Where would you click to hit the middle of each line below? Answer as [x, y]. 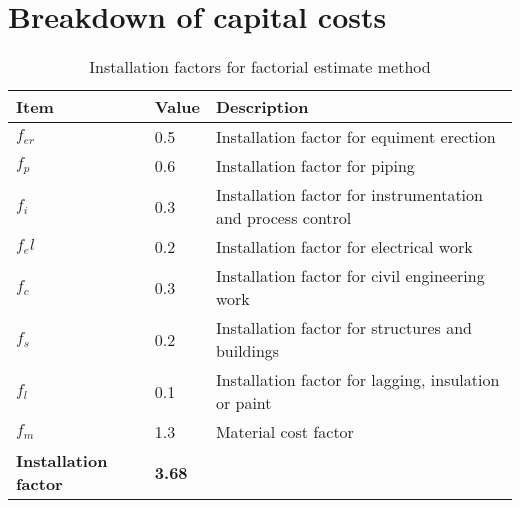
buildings [247, 351]
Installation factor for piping [315, 166]
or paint [243, 403]
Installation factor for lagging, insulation [357, 380]
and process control [283, 218]
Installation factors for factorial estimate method [260, 67]
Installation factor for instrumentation [349, 195]
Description [262, 107]
